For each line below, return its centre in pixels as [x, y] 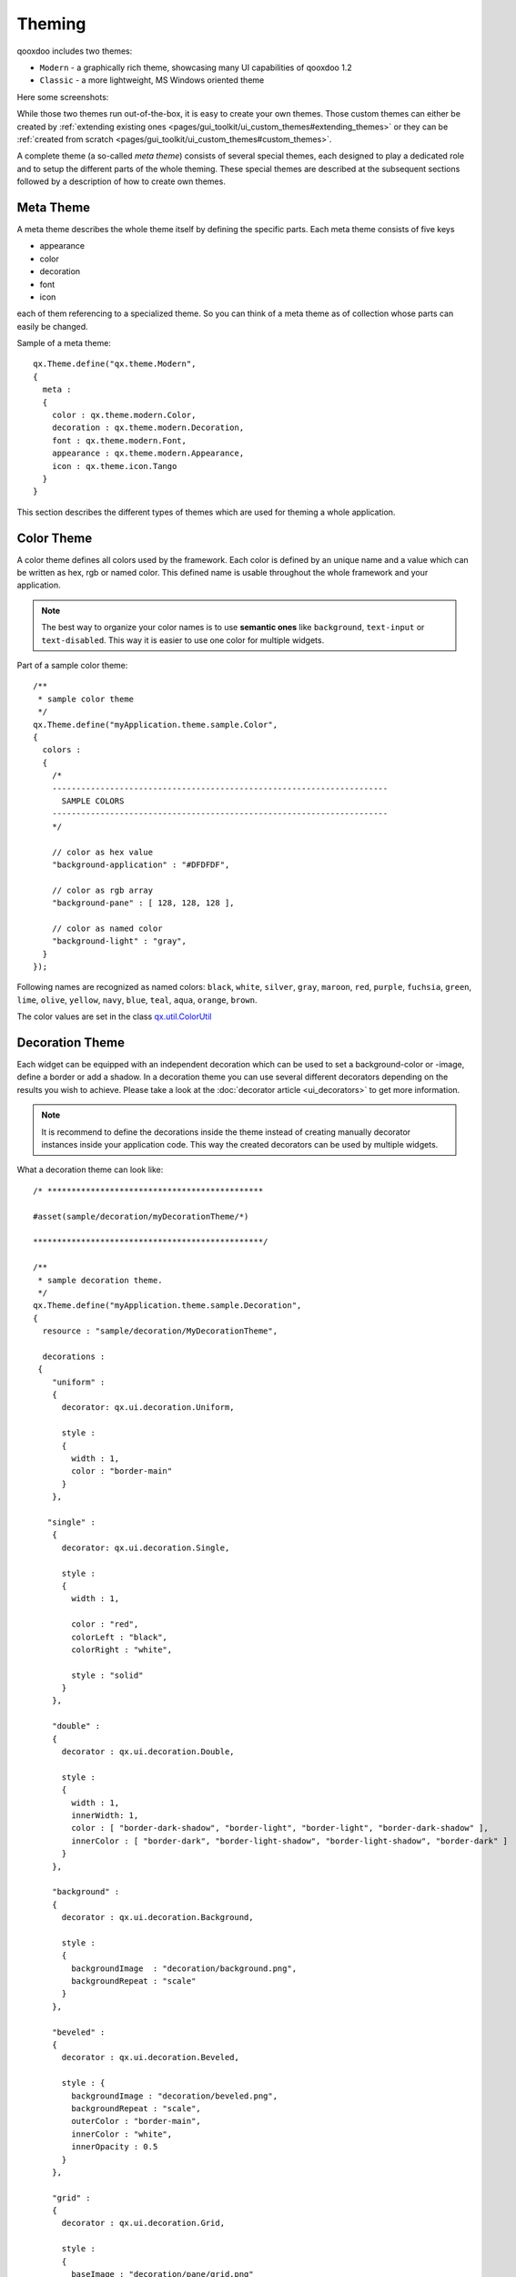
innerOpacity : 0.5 [115, 2147]
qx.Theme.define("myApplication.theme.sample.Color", [155, 725]
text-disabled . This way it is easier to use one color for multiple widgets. [183, 640]
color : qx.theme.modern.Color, [124, 415]
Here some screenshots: [63, 97]
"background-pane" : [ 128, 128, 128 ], [143, 903]
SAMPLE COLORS [93, 801]
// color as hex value [102, 852]
